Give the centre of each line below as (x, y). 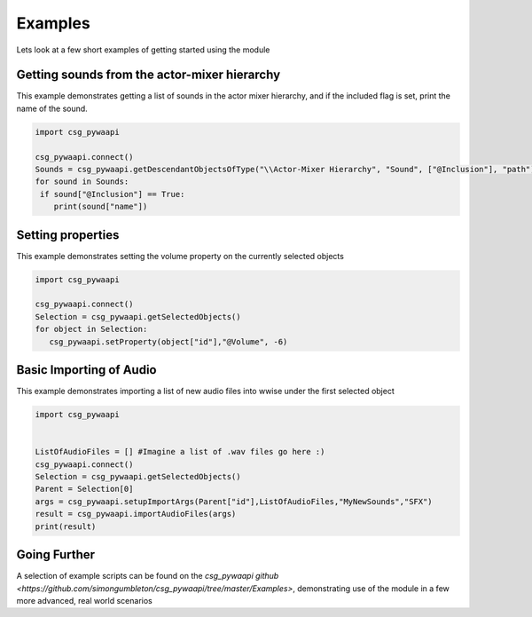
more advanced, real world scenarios (84, 600)
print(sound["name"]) (101, 207)
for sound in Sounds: (82, 182)
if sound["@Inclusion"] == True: (113, 194)
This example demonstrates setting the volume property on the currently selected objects (180, 256)
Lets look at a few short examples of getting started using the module (143, 50)
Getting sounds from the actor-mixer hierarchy (149, 75)
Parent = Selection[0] (84, 489)
